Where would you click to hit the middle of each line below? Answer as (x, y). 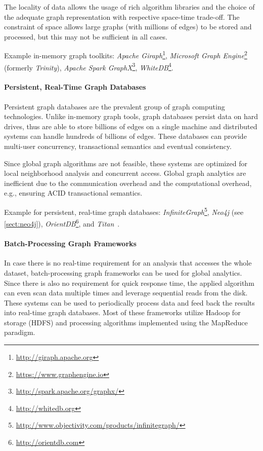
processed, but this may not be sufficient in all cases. (86, 36)
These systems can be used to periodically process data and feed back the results (129, 302)
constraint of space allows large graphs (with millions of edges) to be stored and (128, 27)
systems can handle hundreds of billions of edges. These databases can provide (125, 136)
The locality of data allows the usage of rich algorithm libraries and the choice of (129, 7)
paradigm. (20, 332)
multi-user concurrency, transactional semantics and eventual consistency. (118, 146)
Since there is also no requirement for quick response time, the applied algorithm (129, 283)
